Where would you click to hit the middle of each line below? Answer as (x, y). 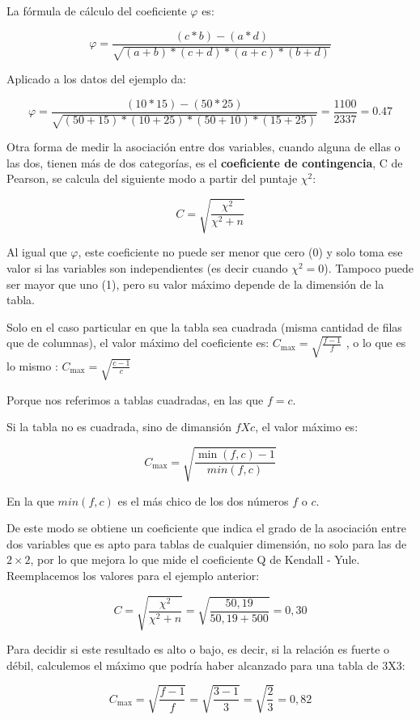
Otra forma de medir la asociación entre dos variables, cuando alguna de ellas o (204, 147)
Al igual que (37, 252)
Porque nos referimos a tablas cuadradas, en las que (135, 399)
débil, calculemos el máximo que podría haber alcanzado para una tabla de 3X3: (206, 665)
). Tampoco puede (369, 268)
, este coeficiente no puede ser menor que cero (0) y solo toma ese (240, 252)
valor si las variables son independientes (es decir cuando (147, 268)
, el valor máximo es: (307, 427)
